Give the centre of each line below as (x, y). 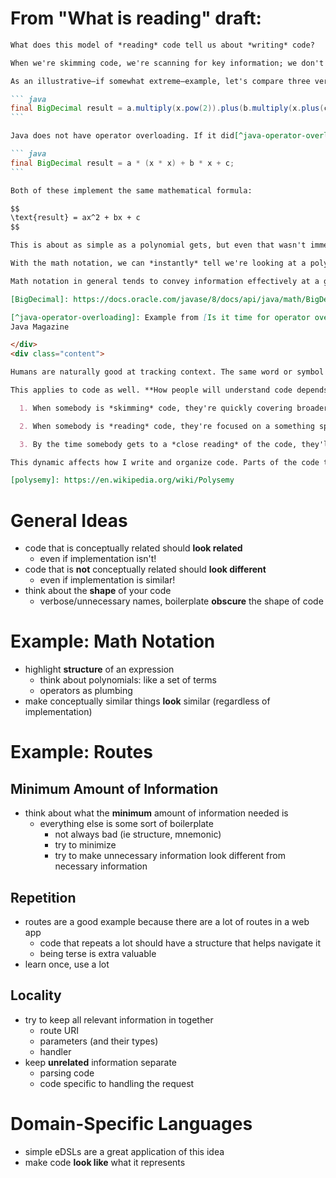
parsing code (67, 1073)
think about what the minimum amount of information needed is (156, 813)
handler (55, 1051)
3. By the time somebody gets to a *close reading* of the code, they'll (176, 444)
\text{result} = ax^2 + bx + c (75, 218)
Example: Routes (81, 752)
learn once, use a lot (67, 964)
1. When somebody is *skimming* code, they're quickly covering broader (174, 408)
